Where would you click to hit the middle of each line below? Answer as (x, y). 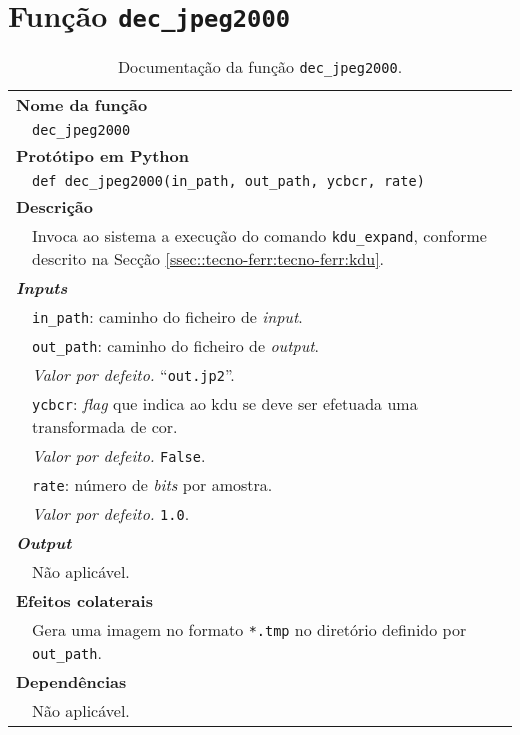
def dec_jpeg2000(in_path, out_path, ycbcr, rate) (228, 181)
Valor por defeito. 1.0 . (111, 514)
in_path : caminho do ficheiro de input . (167, 317)
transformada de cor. (105, 427)
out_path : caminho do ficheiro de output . (176, 346)
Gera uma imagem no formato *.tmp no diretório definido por (249, 630)
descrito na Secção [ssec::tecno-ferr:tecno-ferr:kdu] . (208, 259)
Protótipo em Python (103, 156)
